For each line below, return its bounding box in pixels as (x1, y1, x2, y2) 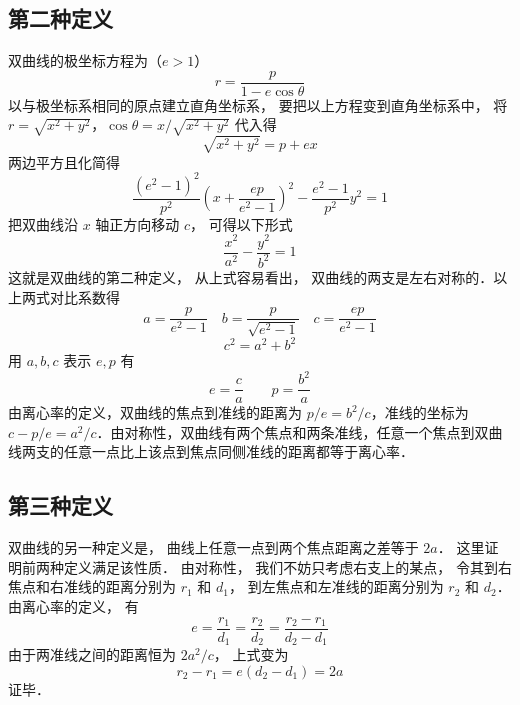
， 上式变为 (213, 644, 289, 665)
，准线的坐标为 (370, 402, 469, 423)
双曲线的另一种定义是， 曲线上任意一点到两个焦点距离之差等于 (8, 537, 419, 558)
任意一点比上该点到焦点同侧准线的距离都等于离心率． (63, 441, 414, 462)
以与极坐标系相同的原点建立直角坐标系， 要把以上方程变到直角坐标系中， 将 (8, 94, 508, 115)
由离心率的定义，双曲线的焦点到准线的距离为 (8, 402, 302, 423)
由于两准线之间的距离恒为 (8, 644, 176, 665)
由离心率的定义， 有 (8, 596, 139, 616)
